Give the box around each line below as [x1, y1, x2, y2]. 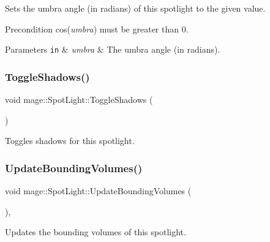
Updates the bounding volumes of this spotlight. [5, 225, 186, 238]
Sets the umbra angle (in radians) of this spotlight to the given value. [5, 2, 266, 14]
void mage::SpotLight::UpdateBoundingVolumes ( [5, 184, 192, 197]
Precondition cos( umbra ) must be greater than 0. [5, 22, 189, 35]
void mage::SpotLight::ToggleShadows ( [5, 93, 153, 106]
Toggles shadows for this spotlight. [5, 134, 135, 147]
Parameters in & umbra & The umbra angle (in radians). [5, 43, 220, 56]
